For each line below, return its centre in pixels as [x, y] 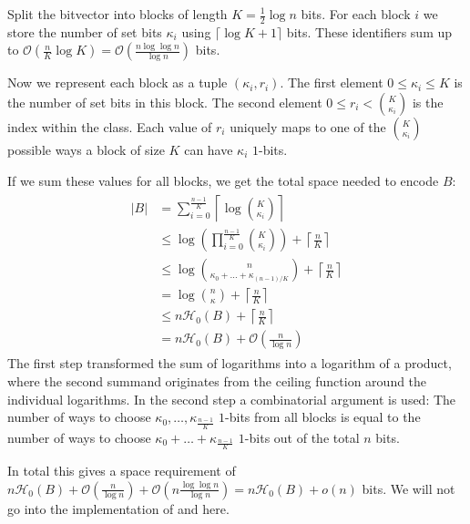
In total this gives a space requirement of [122, 471]
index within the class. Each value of [110, 127]
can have [209, 150]
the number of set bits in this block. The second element [165, 103]
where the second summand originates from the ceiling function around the [217, 381]
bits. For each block [356, 14]
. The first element [332, 82]
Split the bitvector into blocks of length [117, 14]
